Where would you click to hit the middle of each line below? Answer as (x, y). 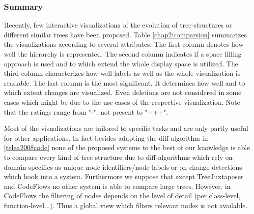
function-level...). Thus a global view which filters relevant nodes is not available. (126, 205)
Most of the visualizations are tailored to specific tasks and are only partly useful (126, 128)
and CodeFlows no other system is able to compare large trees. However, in (117, 186)
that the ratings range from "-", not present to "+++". (86, 111)
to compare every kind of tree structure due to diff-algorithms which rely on (118, 157)
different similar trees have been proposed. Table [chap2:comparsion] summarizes (126, 34)
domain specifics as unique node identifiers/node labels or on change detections (123, 167)
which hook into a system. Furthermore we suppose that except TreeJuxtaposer (124, 176)
